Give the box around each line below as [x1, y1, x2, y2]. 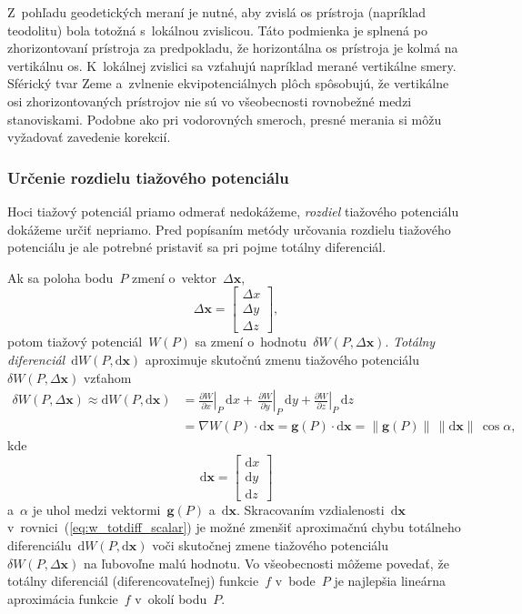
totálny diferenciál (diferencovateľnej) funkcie [7, 571, 259, 590]
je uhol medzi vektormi [32, 499, 161, 518]
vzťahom [83, 367, 132, 387]
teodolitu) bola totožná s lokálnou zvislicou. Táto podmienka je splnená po [7, 20, 427, 39]
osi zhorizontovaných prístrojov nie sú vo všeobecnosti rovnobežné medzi [7, 91, 412, 110]
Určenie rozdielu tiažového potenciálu [7, 166, 289, 188]
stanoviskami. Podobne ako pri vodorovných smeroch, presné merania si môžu [7, 109, 442, 128]
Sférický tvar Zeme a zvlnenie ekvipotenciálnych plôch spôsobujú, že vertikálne [7, 74, 449, 93]
